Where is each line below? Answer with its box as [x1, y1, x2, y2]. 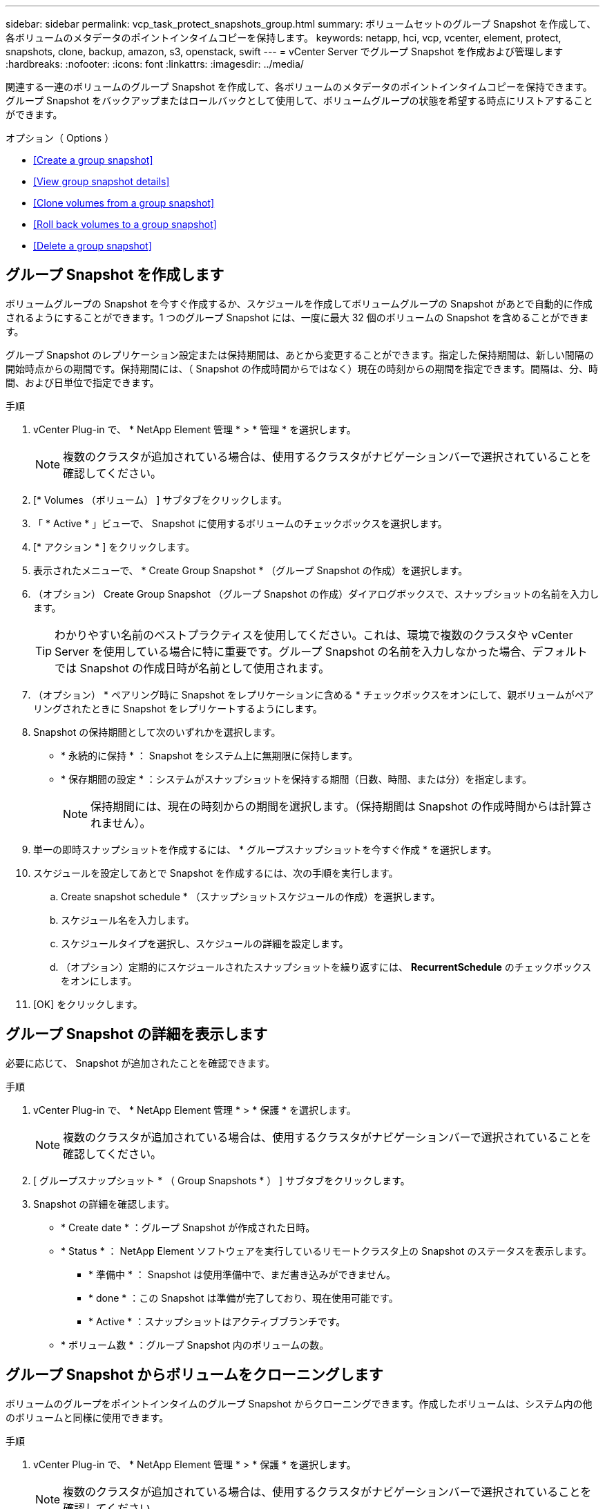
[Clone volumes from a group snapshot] [33, 197, 215, 209]
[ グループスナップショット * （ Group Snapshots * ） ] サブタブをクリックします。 [33, 1174, 410, 1186]
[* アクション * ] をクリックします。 [33, 540, 195, 553]
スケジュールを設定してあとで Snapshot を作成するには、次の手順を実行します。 [33, 866, 398, 879]
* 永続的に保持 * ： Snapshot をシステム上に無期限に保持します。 [61, 749, 358, 761]
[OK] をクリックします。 [33, 998, 143, 1010]
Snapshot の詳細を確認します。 [33, 1197, 175, 1210]
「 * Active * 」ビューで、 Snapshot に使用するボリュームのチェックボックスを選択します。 [33, 517, 448, 529]
